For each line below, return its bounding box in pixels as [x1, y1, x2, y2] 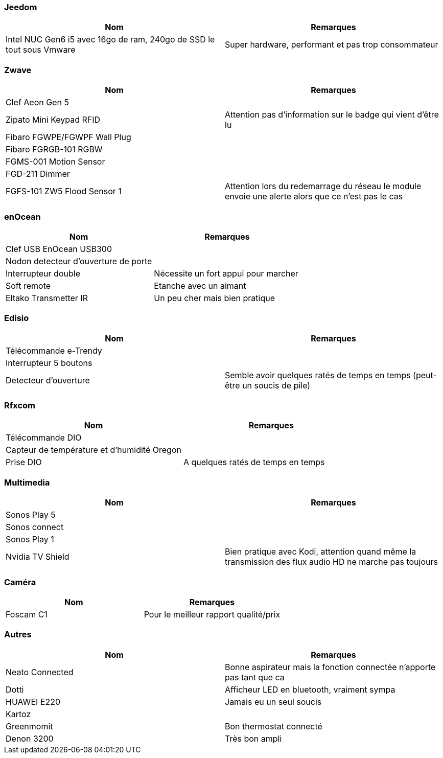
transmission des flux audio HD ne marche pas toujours [225, 557, 438, 567]
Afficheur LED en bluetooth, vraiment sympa [225, 684, 395, 695]
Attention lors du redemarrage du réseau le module [225, 181, 422, 192]
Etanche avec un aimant [154, 280, 246, 291]
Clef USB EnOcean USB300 [6, 243, 112, 254]
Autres [4, 629, 32, 640]
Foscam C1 [6, 609, 48, 619]
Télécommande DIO [6, 432, 82, 443]
